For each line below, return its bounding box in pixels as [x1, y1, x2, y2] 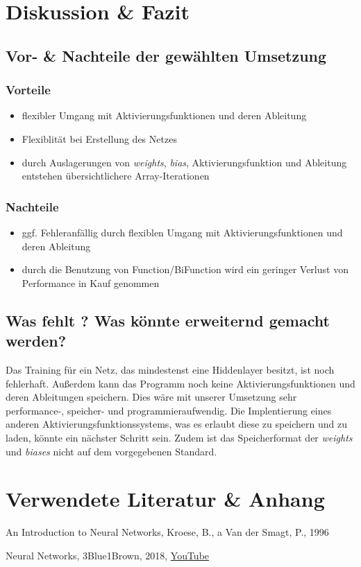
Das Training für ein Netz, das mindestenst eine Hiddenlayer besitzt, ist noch [6, 362, 335, 376]
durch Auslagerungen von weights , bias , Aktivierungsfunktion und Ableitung [22, 155, 347, 169]
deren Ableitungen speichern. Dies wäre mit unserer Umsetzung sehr [6, 390, 297, 404]
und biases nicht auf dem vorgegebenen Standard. [6, 444, 217, 458]
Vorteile [6, 81, 51, 98]
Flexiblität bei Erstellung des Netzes [22, 131, 177, 146]
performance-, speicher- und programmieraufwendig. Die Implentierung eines [6, 403, 332, 417]
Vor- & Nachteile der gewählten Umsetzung [6, 44, 327, 66]
